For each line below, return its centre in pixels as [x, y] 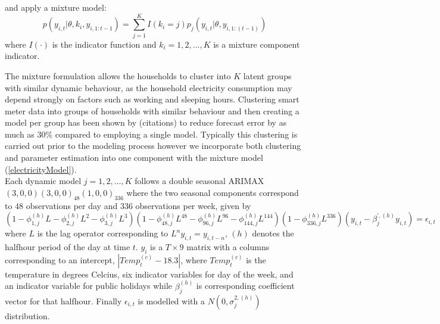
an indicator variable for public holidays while [89, 286]
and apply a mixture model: [56, 7]
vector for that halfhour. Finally [63, 300]
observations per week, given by [193, 205]
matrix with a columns [228, 247]
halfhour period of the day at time [68, 247]
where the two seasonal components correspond [213, 192]
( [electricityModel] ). [41, 169]
